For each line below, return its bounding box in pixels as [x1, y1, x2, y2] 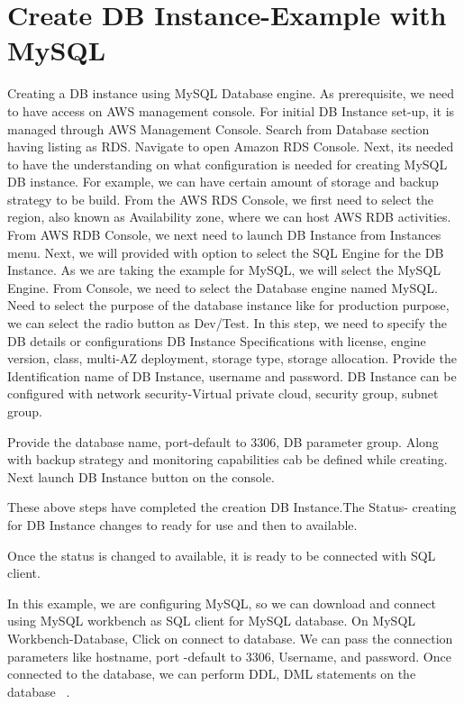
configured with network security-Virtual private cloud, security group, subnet [7, 384, 439, 403]
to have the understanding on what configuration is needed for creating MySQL [7, 154, 448, 173]
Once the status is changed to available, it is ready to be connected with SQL [7, 545, 436, 564]
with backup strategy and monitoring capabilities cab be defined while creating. [7, 450, 448, 469]
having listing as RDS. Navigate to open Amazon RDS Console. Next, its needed [7, 137, 454, 156]
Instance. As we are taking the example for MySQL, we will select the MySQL [7, 261, 441, 279]
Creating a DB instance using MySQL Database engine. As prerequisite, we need [7, 84, 454, 103]
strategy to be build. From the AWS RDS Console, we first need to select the [7, 189, 434, 208]
